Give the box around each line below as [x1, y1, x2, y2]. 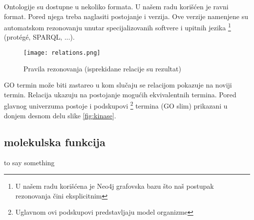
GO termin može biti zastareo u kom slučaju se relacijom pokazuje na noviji [4, 80, 232, 90]
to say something [4, 157, 55, 167]
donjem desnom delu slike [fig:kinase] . [4, 110, 116, 120]
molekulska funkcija [4, 134, 106, 149]
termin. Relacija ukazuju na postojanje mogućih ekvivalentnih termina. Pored [4, 89, 236, 99]
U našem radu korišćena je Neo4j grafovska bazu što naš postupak [15, 181, 214, 191]
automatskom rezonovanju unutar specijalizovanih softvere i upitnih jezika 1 [4, 21, 231, 32]
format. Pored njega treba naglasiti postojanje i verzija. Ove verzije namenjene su [4, 11, 248, 21]
